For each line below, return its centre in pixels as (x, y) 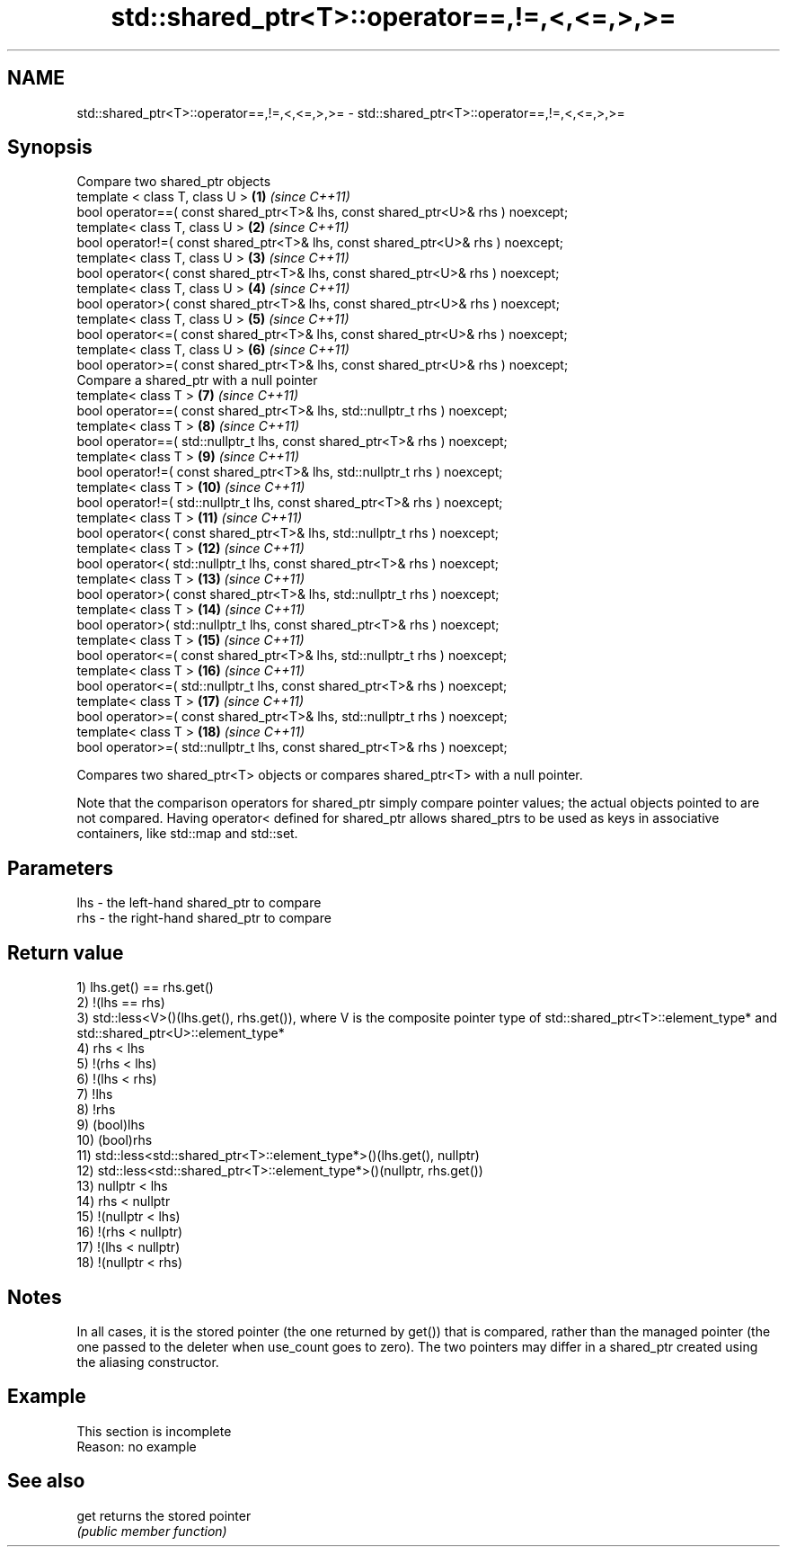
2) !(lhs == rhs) (121, 1003)
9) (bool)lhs (111, 1125)
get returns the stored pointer (164, 1515)
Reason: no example (137, 1446)
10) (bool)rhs (115, 1140)
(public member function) (152, 1531)
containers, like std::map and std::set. (187, 834)
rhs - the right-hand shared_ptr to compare (204, 918)
